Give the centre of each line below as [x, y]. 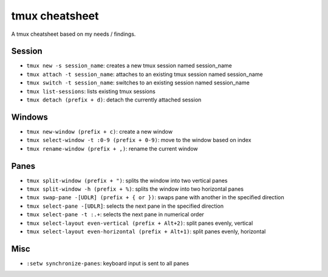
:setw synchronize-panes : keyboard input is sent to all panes [108, 263]
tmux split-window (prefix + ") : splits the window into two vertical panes [127, 180]
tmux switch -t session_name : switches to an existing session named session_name [138, 83]
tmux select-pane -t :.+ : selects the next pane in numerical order [115, 214]
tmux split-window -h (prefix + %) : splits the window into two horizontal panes [135, 189]
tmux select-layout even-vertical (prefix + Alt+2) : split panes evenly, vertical [140, 223]
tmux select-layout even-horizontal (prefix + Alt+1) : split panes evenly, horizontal [146, 231]
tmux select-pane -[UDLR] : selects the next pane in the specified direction [125, 206]
